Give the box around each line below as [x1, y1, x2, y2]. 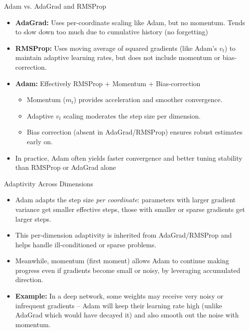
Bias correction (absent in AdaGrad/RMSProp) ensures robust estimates [27, 127, 243, 137]
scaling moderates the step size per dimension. [63, 110, 201, 120]
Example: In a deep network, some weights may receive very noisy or [15, 291, 223, 301]
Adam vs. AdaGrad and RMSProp [4, 1, 106, 11]
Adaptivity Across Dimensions [4, 178, 93, 188]
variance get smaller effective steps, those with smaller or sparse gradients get [15, 204, 245, 214]
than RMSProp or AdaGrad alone [15, 162, 116, 172]
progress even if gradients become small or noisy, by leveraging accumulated [15, 265, 240, 275]
